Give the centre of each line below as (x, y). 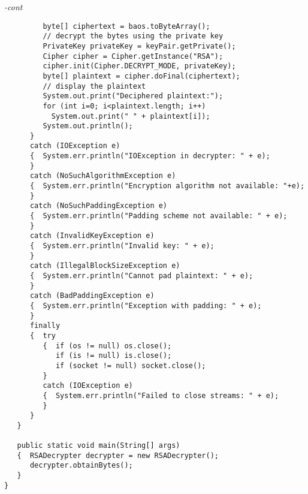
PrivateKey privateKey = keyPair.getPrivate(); (139, 46)
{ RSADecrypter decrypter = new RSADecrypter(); (118, 455)
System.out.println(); (88, 126)
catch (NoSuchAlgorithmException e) (103, 176)
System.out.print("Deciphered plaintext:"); (133, 96)
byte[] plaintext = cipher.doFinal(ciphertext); (141, 76)
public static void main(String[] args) (99, 446)
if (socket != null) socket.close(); (131, 365)
